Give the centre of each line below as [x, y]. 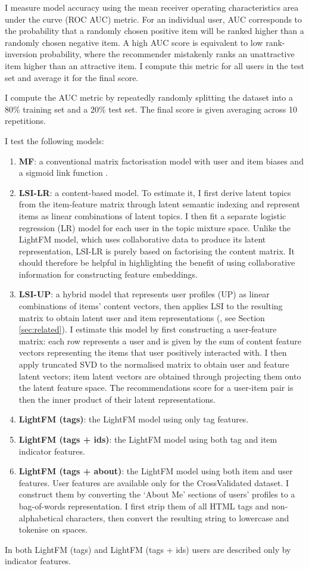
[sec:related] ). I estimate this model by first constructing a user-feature [148, 329]
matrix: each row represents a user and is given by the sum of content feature [160, 341]
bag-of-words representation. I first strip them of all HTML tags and [144, 506]
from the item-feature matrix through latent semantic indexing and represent [159, 204]
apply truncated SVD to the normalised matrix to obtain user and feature [154, 364]
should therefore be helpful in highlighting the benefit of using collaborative [157, 262]
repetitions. [25, 121]
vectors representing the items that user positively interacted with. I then [153, 352]
